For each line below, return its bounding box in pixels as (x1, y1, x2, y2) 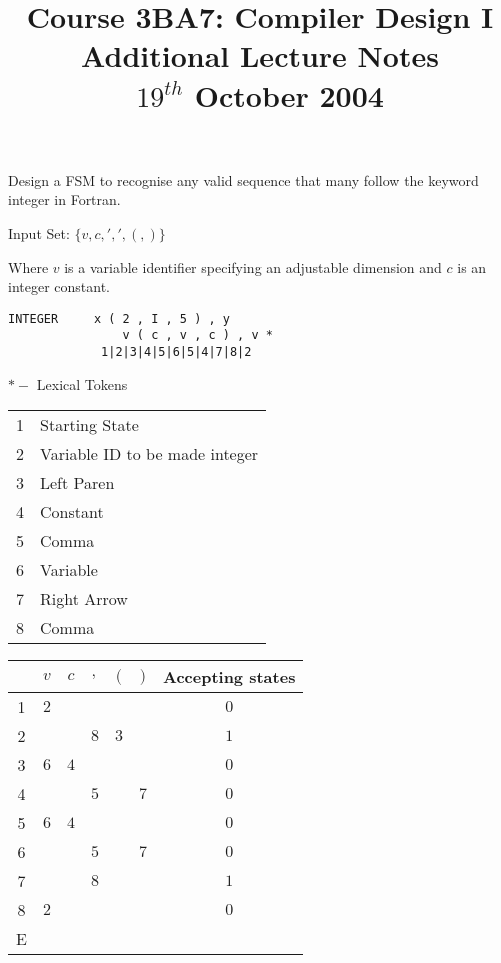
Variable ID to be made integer (40, 442, 259, 466)
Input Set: (8, 222, 70, 243)
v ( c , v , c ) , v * (122, 328, 273, 343)
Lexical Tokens (36, 373, 128, 394)
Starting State (40, 413, 139, 437)
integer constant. (8, 276, 111, 297)
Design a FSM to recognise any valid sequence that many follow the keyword (8, 169, 479, 190)
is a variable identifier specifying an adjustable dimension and (64, 256, 442, 277)
